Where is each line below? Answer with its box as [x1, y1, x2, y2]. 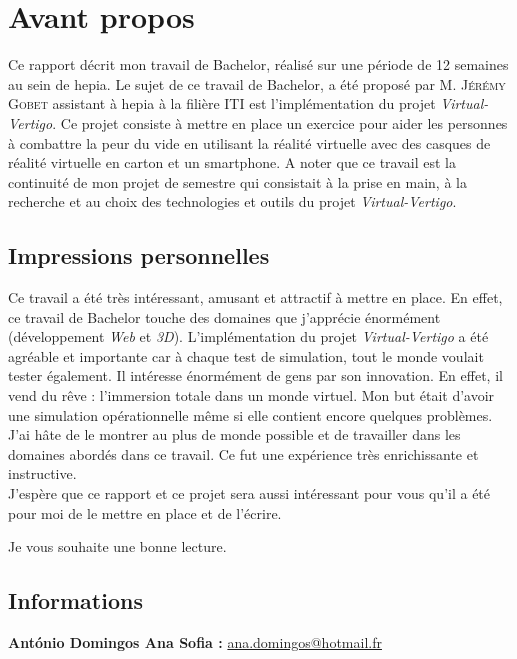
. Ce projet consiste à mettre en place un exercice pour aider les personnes [52, 112, 508, 133]
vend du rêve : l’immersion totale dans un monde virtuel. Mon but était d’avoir [8, 385, 495, 406]
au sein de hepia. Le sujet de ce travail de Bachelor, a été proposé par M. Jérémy [8, 73, 506, 94]
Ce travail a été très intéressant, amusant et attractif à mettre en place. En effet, [8, 287, 503, 308]
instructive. [8, 463, 77, 484]
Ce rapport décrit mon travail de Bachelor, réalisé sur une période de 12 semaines [8, 54, 509, 75]
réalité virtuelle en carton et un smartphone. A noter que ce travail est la [8, 152, 456, 173]
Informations [8, 585, 143, 616]
